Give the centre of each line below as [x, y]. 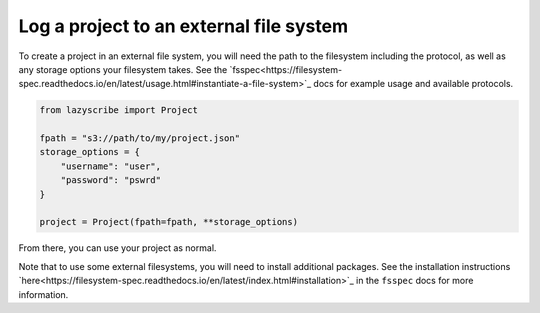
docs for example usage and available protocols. [413, 84]
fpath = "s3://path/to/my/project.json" [139, 138]
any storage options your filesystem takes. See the [123, 69]
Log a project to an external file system [183, 26]
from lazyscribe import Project [119, 110]
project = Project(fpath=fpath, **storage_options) [169, 222]
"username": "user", [111, 166]
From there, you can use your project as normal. [117, 248]
